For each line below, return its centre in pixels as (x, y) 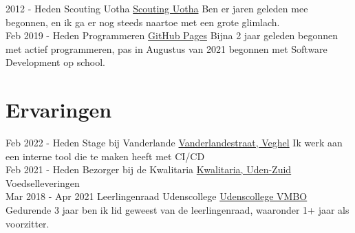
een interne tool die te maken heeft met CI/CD (105, 156)
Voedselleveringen (43, 182)
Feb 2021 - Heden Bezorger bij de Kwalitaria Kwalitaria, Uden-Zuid (149, 169)
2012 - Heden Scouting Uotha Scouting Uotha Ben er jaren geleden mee (157, 8)
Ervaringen (59, 110)
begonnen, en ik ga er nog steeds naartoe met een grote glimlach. (143, 22)
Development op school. (55, 62)
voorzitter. (28, 223)
